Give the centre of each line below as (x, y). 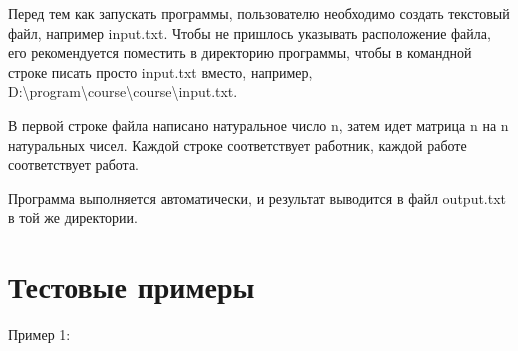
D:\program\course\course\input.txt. (123, 91)
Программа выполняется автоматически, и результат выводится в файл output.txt (257, 197)
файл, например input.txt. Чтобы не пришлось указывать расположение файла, (249, 32)
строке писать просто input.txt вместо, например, (160, 71)
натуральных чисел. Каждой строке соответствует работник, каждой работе (237, 144)
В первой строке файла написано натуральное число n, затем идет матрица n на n (258, 124)
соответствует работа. (73, 164)
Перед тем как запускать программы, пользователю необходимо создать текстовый (259, 13)
